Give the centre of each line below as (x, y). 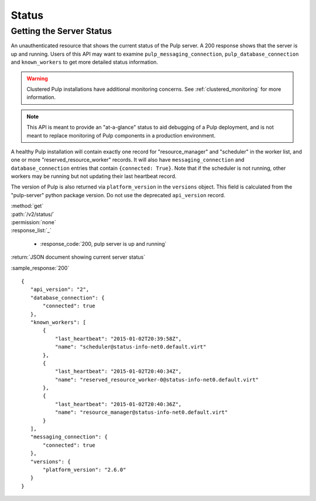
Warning (37, 78)
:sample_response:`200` (40, 268)
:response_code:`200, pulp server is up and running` (103, 243)
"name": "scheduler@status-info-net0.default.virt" (130, 347)
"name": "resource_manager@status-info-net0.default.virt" (141, 412)
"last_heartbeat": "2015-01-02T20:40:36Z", (118, 404)
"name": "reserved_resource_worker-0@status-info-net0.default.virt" (157, 380)
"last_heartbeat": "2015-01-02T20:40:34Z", (118, 371)
